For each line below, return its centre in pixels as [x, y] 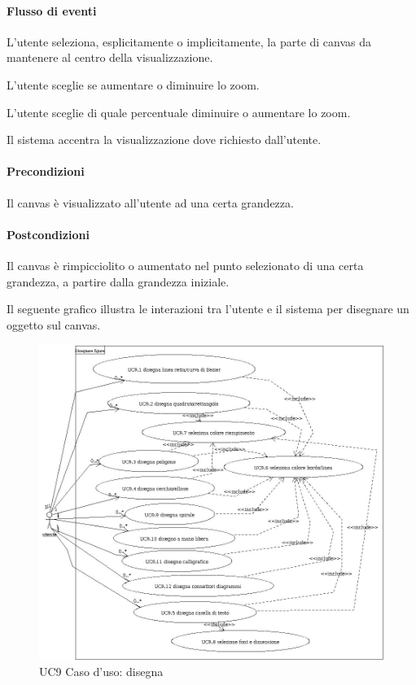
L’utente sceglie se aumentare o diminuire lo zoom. [133, 84]
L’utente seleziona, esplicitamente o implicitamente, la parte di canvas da [189, 41]
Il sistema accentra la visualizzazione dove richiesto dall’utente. [164, 140]
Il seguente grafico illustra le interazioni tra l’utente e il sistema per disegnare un [208, 309]
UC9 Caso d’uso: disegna [101, 672]
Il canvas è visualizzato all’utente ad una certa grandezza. [150, 202]
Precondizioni [46, 171]
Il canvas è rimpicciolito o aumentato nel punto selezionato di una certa [185, 265]
